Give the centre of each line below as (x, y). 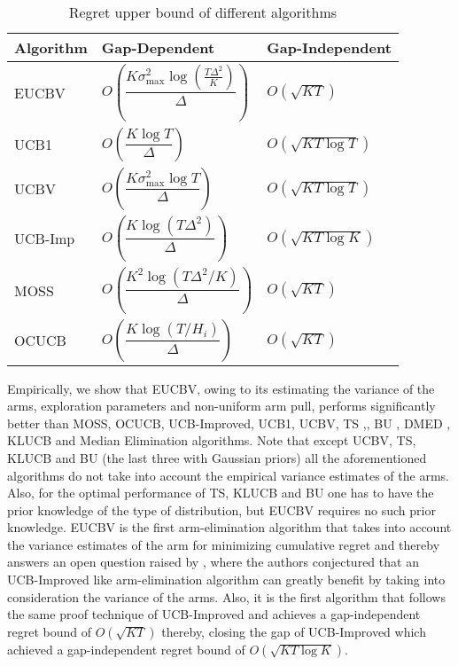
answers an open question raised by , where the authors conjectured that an (213, 562)
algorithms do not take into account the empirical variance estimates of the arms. (228, 475)
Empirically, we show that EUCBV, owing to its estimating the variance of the (221, 388)
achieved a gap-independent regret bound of (126, 649)
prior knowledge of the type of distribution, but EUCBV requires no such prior (221, 509)
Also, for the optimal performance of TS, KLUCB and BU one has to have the (221, 493)
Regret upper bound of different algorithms (203, 12)
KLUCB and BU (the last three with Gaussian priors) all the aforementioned (217, 457)
